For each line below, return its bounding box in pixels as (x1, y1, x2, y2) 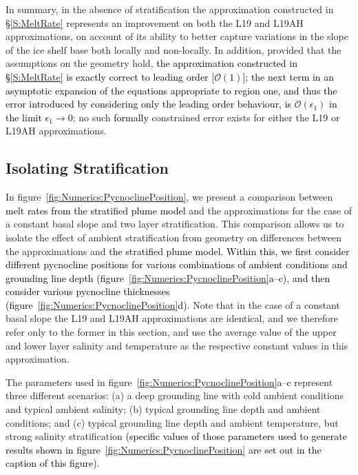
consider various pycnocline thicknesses (6, 284, 170, 299)
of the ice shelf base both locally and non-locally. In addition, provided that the (6, 42, 341, 57)
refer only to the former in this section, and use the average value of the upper (6, 325, 337, 339)
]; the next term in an (242, 69, 335, 83)
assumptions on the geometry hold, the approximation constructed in (6, 56, 297, 70)
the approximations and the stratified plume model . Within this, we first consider (6, 243, 350, 258)
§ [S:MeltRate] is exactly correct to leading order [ (6, 69, 215, 83)
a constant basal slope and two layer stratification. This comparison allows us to (6, 216, 344, 231)
